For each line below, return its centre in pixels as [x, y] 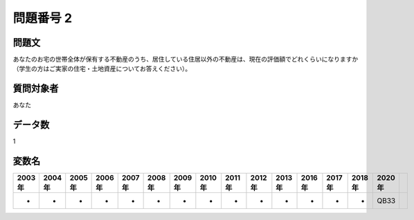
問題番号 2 [43, 18]
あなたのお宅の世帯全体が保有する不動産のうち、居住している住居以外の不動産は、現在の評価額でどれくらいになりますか [186, 59]
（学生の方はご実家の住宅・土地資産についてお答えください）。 [102, 68]
